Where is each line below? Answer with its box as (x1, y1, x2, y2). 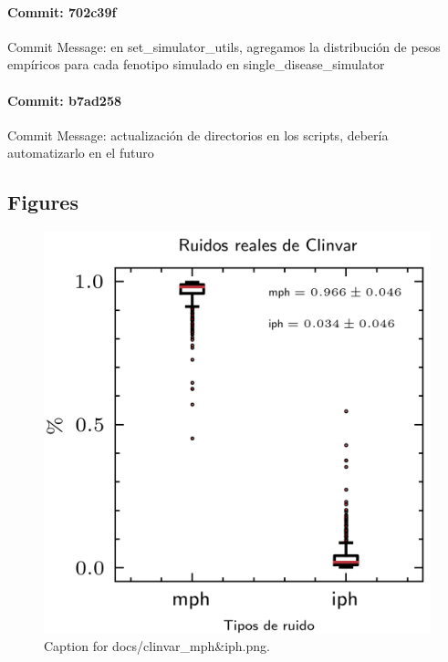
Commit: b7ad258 (7, 90, 121, 109)
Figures (7, 188, 78, 216)
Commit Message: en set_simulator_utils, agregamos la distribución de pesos (7, 36, 441, 56)
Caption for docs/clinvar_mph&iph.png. (44, 636, 270, 656)
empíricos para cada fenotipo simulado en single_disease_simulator (7, 55, 385, 74)
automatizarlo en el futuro (7, 143, 154, 162)
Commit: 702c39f (7, 2, 117, 21)
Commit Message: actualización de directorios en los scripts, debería (7, 125, 389, 144)
